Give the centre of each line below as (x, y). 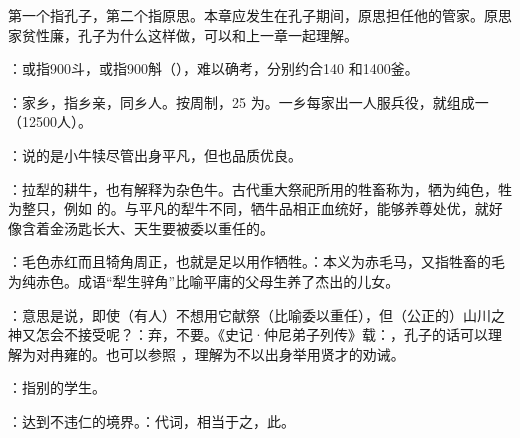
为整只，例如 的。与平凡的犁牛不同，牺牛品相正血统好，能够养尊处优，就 (248, 208)
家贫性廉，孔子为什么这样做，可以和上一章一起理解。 (183, 34)
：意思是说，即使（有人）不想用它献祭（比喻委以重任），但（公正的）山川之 (256, 314)
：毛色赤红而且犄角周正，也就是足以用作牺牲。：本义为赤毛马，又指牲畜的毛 (256, 261)
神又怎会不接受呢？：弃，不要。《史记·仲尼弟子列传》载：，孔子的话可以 (248, 334)
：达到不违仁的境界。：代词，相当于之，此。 (151, 420)
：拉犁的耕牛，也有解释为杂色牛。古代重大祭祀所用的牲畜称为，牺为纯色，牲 (260, 188)
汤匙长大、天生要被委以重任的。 (168, 227)
